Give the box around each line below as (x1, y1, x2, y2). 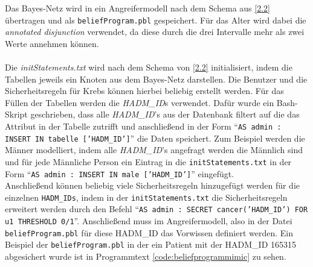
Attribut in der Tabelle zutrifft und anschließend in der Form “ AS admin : (5, 120, 282, 132)
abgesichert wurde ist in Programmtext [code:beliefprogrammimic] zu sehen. (5, 250, 286, 263)
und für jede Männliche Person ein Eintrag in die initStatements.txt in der (5, 155, 292, 168)
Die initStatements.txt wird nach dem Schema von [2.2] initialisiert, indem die (5, 61, 292, 74)
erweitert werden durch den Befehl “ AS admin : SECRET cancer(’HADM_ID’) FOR (5, 203, 308, 215)
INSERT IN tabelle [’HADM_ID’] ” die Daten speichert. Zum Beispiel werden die (5, 131, 305, 144)
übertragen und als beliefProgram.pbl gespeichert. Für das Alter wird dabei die (5, 13, 306, 26)
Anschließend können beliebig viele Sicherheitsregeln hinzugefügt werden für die (5, 179, 300, 192)
